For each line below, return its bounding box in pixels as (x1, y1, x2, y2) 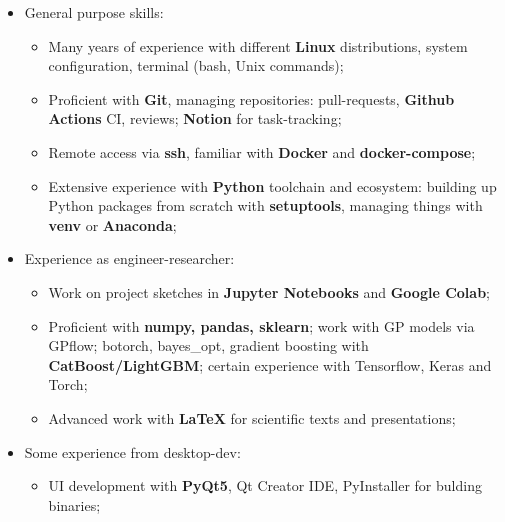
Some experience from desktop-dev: (24, 441, 241, 462)
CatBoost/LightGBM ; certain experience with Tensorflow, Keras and (48, 354, 492, 375)
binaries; (48, 494, 101, 515)
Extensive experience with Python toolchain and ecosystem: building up (48, 175, 497, 196)
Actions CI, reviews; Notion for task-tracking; (48, 108, 342, 129)
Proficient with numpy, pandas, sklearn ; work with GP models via (48, 315, 475, 336)
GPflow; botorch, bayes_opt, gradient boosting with (48, 335, 369, 356)
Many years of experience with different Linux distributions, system (48, 35, 468, 56)
